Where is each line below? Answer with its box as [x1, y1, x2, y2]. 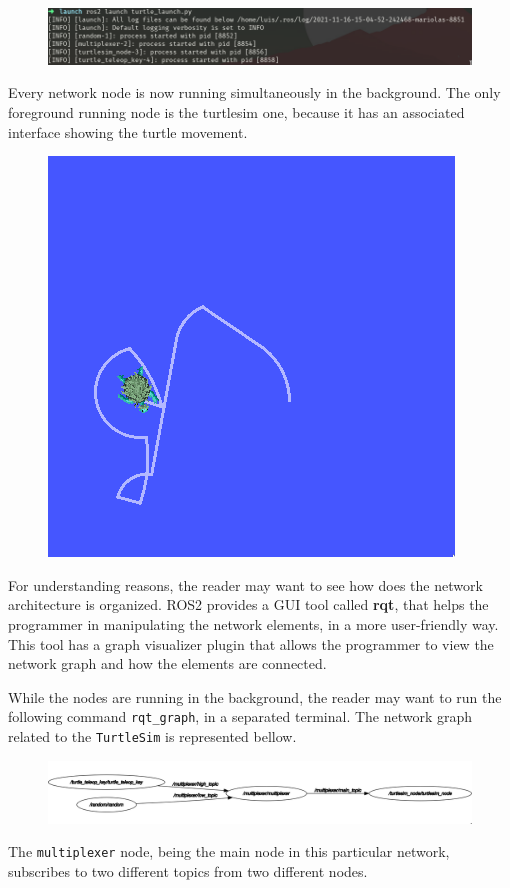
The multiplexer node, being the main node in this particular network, [8, 841, 450, 862]
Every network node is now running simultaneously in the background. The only [8, 82, 501, 103]
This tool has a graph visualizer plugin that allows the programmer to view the [8, 633, 494, 654]
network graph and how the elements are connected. [8, 653, 327, 674]
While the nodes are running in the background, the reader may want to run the [8, 686, 502, 707]
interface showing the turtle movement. [8, 121, 248, 142]
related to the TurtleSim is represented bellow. [8, 725, 297, 746]
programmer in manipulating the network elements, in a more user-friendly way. [8, 613, 499, 634]
